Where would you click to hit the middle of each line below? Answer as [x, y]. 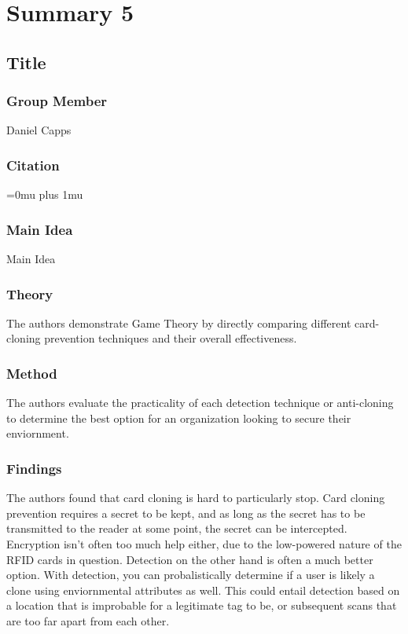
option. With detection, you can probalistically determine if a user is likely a [191, 575]
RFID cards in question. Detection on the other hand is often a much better [190, 559]
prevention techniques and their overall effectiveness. [171, 338]
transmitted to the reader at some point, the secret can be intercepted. [177, 528]
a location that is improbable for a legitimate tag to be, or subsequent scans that [202, 605]
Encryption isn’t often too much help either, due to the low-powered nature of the [204, 544]
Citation [33, 165]
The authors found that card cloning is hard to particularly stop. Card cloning [196, 498]
